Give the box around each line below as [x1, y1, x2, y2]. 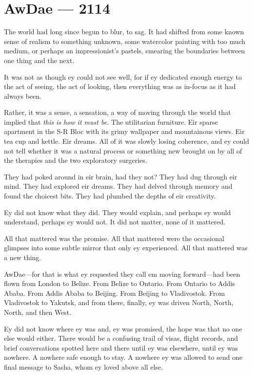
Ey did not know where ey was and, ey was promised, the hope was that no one [4, 323, 242, 333]
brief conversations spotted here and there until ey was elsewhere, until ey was [4, 342, 238, 353]
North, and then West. [4, 307, 72, 317]
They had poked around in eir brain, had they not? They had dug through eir [4, 171, 237, 181]
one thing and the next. [4, 55, 75, 65]
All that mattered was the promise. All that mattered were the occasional [4, 233, 224, 243]
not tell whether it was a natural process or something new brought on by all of [4, 145, 242, 155]
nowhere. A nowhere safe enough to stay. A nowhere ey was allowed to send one [4, 352, 243, 362]
